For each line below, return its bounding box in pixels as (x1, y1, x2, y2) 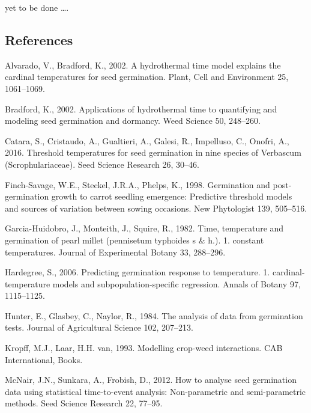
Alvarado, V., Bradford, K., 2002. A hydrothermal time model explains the (5, 58, 281, 71)
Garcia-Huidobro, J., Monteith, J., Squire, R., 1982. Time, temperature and (5, 222, 284, 234)
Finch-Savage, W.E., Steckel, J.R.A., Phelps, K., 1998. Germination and (5, 178, 270, 191)
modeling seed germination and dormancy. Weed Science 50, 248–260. (5, 114, 261, 127)
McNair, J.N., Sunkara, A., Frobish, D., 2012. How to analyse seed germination (5, 373, 297, 386)
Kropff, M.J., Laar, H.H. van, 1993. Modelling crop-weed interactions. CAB (5, 341, 283, 354)
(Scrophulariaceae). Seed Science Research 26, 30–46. (5, 158, 199, 170)
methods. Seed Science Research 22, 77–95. (5, 397, 163, 409)
